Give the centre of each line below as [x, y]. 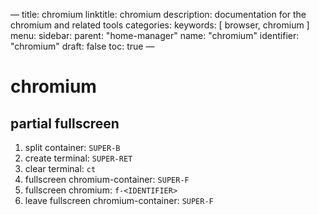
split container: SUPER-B [72, 147]
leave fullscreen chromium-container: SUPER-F [119, 200]
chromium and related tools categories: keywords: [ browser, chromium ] [160, 25]
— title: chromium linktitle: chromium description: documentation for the [158, 14]
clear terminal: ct [60, 168]
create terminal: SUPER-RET [78, 158]
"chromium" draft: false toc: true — [82, 46]
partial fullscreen [65, 123]
